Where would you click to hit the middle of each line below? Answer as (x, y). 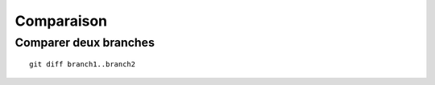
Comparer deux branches (85, 42)
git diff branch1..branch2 (83, 65)
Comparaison (61, 21)
